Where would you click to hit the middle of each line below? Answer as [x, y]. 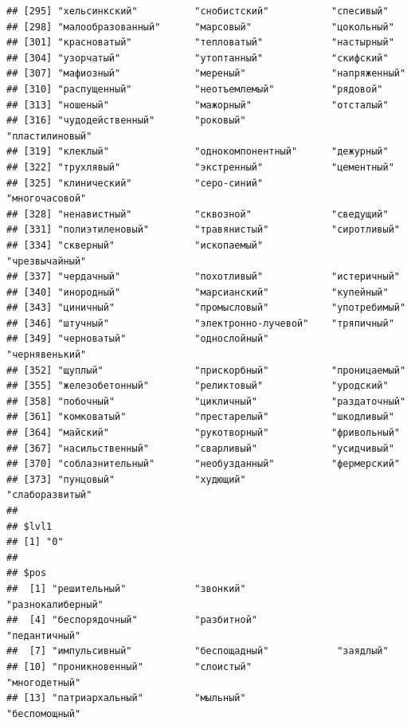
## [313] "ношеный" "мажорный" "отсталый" [198, 105]
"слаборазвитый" [49, 495]
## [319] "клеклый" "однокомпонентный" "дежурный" [198, 152]
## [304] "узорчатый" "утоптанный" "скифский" [198, 58]
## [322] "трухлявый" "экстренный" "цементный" [200, 167]
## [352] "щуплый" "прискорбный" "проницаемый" [206, 370]
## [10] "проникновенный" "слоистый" [129, 666]
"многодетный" [44, 682]
